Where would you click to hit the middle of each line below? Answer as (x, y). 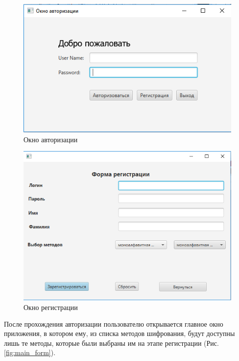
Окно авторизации (51, 139)
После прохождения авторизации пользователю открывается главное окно (114, 323)
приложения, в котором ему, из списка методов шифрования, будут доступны (119, 333)
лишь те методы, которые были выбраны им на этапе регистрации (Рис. (111, 343)
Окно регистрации (51, 307)
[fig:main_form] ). (30, 352)
